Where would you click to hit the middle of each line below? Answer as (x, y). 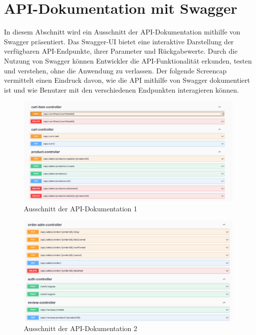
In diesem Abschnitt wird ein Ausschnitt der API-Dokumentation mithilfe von (122, 32)
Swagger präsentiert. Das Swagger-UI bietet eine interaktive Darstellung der (119, 41)
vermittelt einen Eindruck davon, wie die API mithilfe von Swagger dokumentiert (127, 80)
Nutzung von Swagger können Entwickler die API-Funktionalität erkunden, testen (128, 60)
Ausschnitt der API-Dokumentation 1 (81, 208)
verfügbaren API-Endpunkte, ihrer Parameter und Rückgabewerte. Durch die (121, 51)
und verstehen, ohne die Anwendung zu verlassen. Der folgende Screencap (115, 70)
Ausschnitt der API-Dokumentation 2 (81, 328)
